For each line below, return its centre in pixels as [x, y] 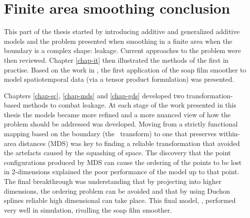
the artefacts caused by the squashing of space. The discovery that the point [117, 153]
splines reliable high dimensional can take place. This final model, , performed [120, 200]
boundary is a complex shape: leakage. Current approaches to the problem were [123, 50]
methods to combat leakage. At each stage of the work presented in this [129, 105]
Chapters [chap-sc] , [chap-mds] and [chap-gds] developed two [94, 95]
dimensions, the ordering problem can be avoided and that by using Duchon [117, 191]
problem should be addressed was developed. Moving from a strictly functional [121, 124]
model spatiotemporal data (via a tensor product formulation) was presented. [119, 79]
